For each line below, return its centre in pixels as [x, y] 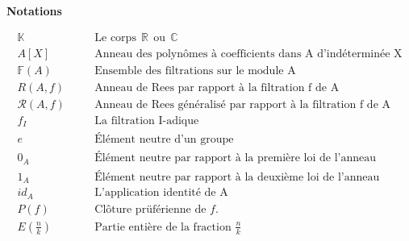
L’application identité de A [161, 193]
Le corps [115, 37]
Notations [34, 10]
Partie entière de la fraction [163, 227]
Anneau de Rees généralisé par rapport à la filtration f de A [243, 104]
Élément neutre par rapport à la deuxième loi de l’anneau [237, 177]
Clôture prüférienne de [150, 209]
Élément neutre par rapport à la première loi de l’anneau [236, 158]
